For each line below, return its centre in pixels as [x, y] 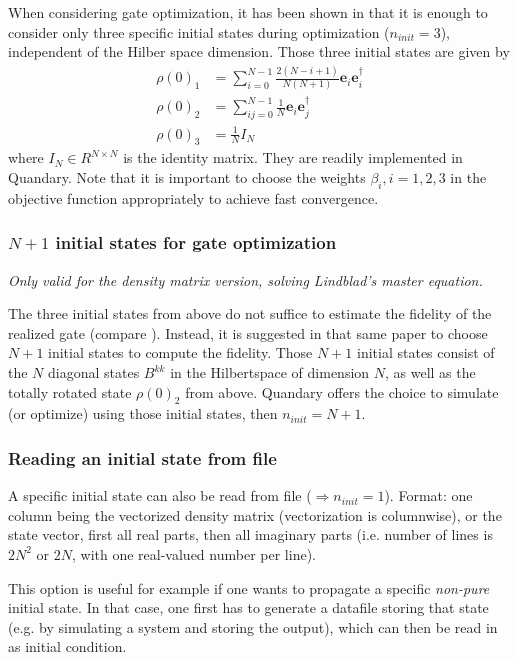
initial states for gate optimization [196, 242]
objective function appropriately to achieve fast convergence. [193, 197]
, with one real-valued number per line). [194, 553]
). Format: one [428, 495]
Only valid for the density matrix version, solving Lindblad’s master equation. [245, 279]
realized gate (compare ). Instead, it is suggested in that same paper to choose [248, 332]
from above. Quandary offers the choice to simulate [342, 391]
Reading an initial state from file [142, 457]
